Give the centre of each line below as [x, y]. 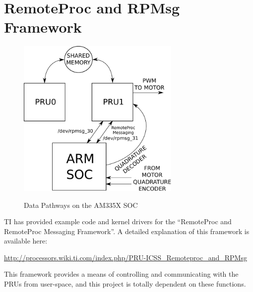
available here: [26, 241]
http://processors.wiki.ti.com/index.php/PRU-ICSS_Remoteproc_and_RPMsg [126, 257]
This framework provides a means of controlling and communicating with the [121, 274]
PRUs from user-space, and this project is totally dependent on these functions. [125, 284]
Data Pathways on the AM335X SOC [81, 205]
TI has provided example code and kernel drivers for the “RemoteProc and [118, 221]
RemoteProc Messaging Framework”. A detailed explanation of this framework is [127, 231]
